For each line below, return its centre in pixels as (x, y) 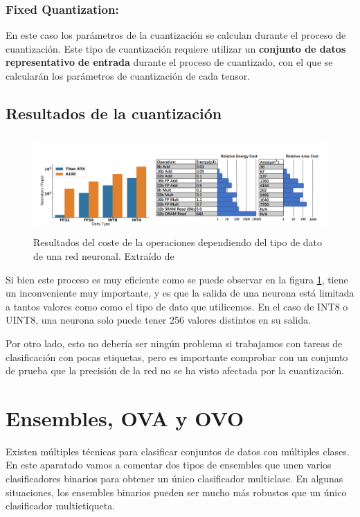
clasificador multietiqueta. (61, 506)
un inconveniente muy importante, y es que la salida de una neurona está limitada (180, 293)
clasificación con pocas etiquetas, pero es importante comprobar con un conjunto (177, 357)
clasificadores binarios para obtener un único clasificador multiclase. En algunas (174, 479)
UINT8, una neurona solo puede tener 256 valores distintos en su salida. (159, 320)
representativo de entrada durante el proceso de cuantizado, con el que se (169, 62)
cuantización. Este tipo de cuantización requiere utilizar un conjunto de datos (176, 48)
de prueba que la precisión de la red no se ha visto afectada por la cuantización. (175, 370)
